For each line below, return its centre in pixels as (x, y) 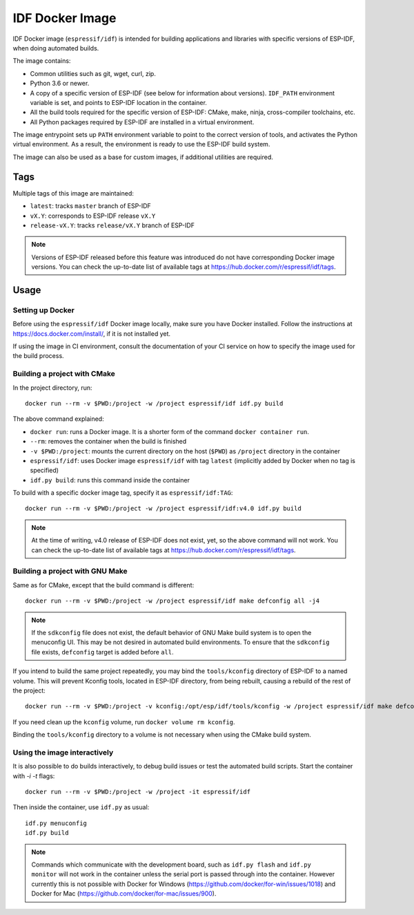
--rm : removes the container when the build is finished (108, 442)
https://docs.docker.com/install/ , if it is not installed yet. (92, 333)
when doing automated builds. (56, 48)
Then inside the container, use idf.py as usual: (81, 807)
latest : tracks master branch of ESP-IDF (90, 206)
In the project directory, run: (52, 388)
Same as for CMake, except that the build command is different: (103, 585)
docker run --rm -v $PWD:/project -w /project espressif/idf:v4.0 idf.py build (163, 509)
